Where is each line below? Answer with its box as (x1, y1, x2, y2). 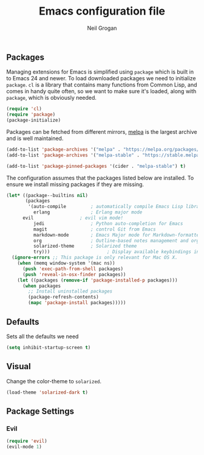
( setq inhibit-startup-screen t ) (6, 344, 91, 350)
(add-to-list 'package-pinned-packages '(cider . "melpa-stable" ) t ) (6, 163, 186, 169)
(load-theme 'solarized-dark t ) (6, 389, 88, 395)
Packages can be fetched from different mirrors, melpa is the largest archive (6, 128, 197, 135)
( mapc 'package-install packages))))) (28, 300, 126, 306)
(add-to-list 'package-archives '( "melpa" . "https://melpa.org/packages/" (6, 146, 202, 153)
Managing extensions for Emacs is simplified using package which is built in (6, 68, 194, 75)
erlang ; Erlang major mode (33, 209, 143, 215)
